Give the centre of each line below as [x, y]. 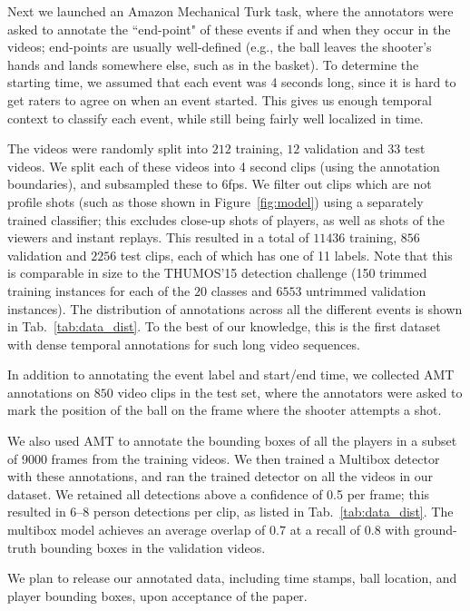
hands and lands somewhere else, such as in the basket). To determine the [213, 64]
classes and [241, 290]
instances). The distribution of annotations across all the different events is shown [235, 308]
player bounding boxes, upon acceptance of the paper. [157, 595]
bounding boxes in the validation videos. [153, 547]
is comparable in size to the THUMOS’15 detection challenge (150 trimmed [217, 273]
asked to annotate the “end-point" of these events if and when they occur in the [229, 29]
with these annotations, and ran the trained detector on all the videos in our [220, 476]
